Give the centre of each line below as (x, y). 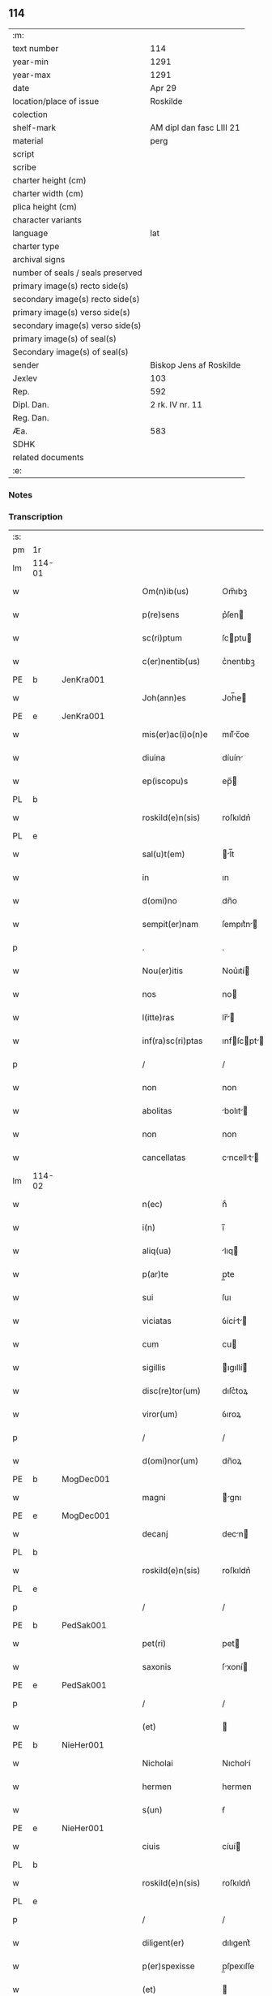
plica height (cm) (45, 206)
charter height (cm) (49, 180)
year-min (30, 62)
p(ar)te (155, 1274)
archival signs (39, 259)
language (30, 233)
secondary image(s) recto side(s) (76, 299)
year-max (32, 75)
